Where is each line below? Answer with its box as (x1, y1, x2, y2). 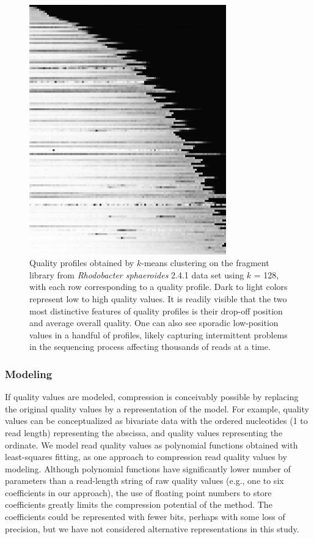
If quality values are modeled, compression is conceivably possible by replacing (5, 390, 299, 403)
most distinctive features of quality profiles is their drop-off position (29, 304, 283, 317)
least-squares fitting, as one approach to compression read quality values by (5, 450, 287, 463)
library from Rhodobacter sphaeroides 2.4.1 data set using (29, 268, 244, 281)
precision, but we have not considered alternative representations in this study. (5, 522, 299, 535)
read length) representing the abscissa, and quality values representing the (5, 426, 283, 439)
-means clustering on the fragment (141, 256, 269, 269)
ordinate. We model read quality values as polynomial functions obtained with (5, 438, 298, 451)
